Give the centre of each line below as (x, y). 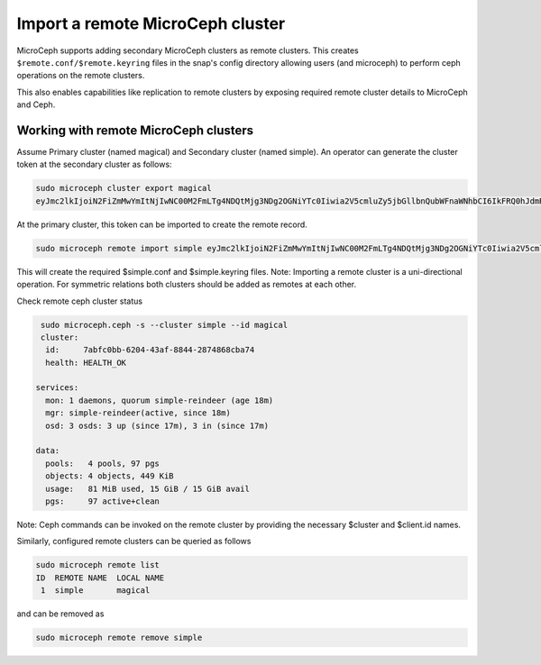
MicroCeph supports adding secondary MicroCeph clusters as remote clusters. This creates (188, 50)
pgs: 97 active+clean (102, 501)
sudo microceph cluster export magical (124, 188)
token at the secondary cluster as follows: (94, 164)
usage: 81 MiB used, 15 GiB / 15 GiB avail (147, 488)
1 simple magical (96, 591)
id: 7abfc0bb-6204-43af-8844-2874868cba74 (150, 350)
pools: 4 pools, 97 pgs (102, 463)
